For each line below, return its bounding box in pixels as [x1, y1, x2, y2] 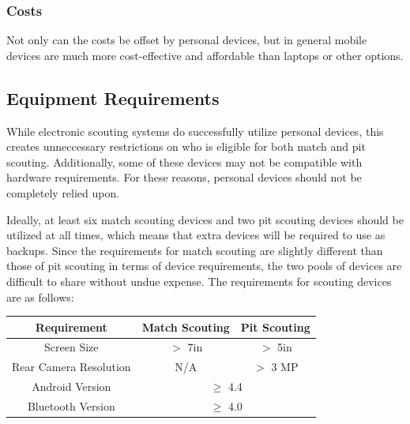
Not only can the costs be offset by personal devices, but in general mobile [6, 32, 367, 48]
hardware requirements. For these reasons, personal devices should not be [6, 169, 362, 186]
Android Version [32, 378, 111, 395]
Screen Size [44, 339, 99, 355]
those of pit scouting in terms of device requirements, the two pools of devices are [6, 257, 402, 274]
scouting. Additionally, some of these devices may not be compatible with [6, 153, 363, 170]
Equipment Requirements [6, 85, 220, 110]
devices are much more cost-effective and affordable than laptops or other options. [6, 47, 404, 63]
